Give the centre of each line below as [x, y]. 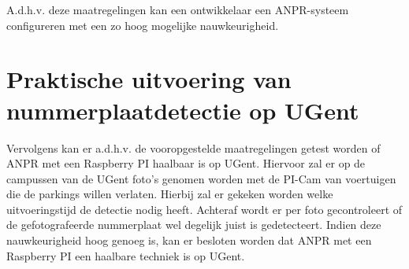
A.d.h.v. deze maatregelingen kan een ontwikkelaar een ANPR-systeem [178, 9]
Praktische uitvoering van [149, 79]
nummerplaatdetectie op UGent [183, 110]
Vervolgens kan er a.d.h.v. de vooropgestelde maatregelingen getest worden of [193, 147]
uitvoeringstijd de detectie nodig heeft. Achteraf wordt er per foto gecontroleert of [204, 209]
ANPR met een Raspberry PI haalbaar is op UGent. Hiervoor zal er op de [186, 163]
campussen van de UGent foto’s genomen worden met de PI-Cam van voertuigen [201, 178]
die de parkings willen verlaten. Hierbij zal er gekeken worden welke [170, 194]
